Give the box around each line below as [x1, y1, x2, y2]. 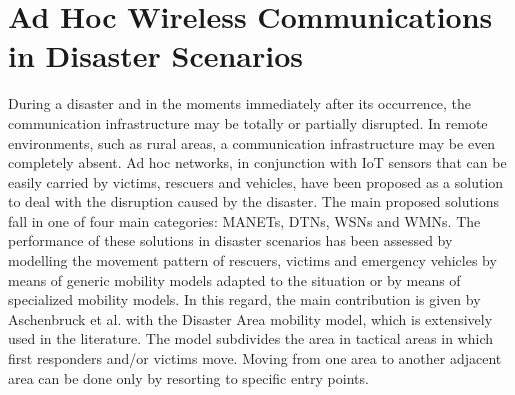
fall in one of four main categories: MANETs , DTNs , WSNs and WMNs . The [8, 210, 481, 231]
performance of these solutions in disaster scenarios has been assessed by [8, 230, 453, 251]
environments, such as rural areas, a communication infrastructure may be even [8, 132, 496, 153]
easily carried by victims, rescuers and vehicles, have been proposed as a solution [8, 171, 504, 192]
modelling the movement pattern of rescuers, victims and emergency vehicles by [8, 250, 497, 271]
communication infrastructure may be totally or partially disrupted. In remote [8, 112, 488, 133]
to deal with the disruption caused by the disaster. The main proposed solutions [8, 191, 500, 212]
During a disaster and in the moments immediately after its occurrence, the [8, 93, 472, 114]
